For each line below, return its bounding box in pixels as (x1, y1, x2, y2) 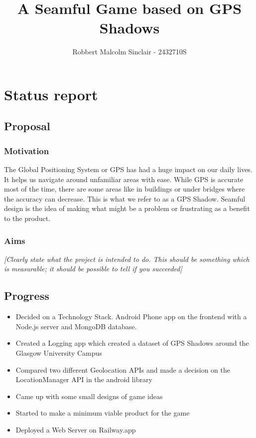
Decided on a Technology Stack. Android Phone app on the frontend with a (15, 311, 247, 322)
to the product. (4, 213, 51, 223)
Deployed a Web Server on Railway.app (15, 425, 136, 435)
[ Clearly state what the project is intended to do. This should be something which (4, 253, 250, 264)
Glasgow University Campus (15, 348, 102, 358)
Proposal (4, 118, 50, 134)
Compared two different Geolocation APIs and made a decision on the (15, 364, 231, 375)
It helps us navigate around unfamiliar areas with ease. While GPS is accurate (4, 174, 244, 184)
